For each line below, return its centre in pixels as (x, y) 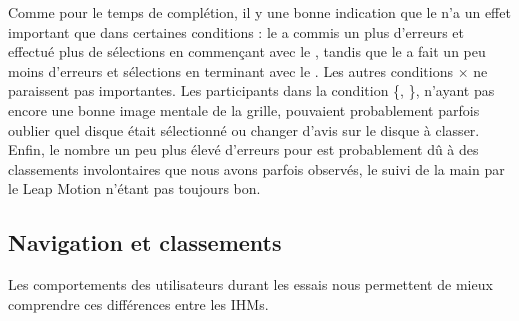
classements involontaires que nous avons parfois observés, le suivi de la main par (256, 168)
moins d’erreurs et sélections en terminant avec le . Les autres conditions (230, 70)
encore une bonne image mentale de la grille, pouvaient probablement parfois (244, 109)
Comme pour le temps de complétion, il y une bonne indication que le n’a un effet (259, 12)
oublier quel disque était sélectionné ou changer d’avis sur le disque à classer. (244, 129)
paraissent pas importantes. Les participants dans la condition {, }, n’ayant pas (251, 90)
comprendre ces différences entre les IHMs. (138, 303)
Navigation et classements (145, 242)
